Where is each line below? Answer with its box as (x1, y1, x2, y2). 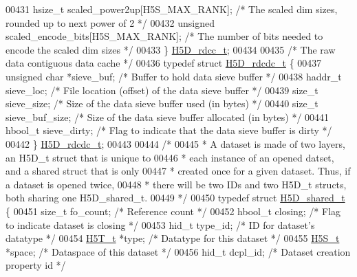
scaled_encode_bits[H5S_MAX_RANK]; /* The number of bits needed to (6, 29, 323, 43)
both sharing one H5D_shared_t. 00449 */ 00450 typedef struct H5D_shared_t (6, 190, 345, 205)
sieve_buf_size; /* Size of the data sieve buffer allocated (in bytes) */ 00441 (6, 109, 329, 124)
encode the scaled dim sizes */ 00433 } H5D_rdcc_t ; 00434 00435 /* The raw (6, 42, 336, 56)
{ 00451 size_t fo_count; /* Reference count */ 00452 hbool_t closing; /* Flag (6, 203, 341, 218)
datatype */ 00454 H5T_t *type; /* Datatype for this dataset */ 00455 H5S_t (6, 231, 340, 245)
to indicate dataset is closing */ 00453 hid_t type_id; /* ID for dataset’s (6, 217, 315, 232)
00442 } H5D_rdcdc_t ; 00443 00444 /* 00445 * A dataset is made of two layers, (6, 136, 345, 151)
